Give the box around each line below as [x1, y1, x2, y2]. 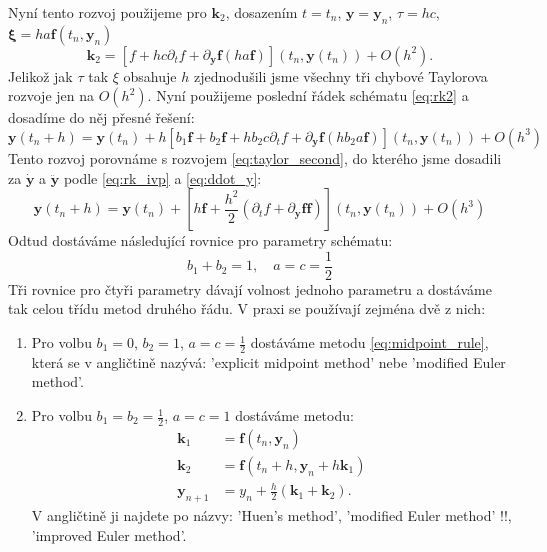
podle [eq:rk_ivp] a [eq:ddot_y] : [63, 167, 262, 188]
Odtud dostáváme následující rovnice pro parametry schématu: [8, 230, 393, 251]
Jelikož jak [8, 65, 73, 86]
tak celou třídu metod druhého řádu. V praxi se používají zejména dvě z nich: [8, 298, 486, 319]
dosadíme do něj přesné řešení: [8, 107, 195, 128]
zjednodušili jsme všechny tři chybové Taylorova [193, 65, 488, 86]
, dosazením [225, 2, 298, 22]
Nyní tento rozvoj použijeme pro [8, 2, 207, 22]
